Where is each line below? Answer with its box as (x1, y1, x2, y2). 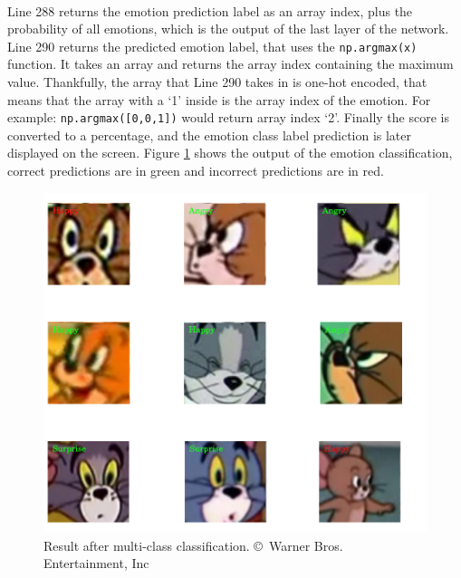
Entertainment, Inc (43, 554, 149, 573)
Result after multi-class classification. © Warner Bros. (43, 535, 343, 554)
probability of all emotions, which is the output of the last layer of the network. (7, 19, 449, 38)
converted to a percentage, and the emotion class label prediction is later (7, 125, 412, 144)
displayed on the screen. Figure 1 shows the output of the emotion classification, (7, 143, 453, 162)
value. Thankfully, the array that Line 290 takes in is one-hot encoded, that (7, 72, 427, 92)
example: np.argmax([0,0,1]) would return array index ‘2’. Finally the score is (7, 108, 449, 127)
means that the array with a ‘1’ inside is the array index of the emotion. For (7, 90, 431, 109)
